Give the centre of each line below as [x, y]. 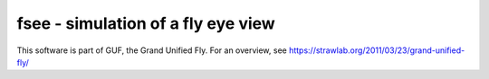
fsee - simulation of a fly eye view [146, 23]
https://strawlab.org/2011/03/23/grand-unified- [377, 50]
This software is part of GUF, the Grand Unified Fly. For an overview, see [152, 50]
